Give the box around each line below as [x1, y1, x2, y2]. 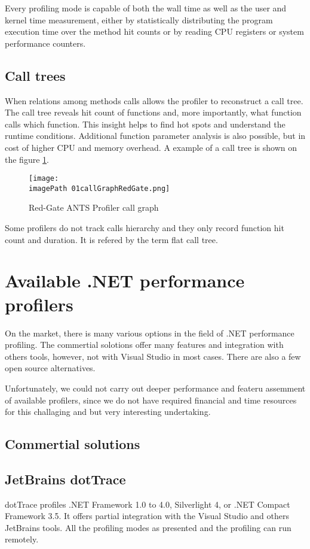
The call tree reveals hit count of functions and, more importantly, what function [5, 106, 302, 119]
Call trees [5, 66, 66, 84]
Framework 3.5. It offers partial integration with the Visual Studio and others [5, 509, 289, 522]
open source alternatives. [5, 362, 96, 374]
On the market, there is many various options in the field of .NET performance [5, 326, 294, 339]
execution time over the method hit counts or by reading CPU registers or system [5, 25, 304, 38]
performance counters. [5, 37, 86, 49]
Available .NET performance [5, 268, 245, 293]
